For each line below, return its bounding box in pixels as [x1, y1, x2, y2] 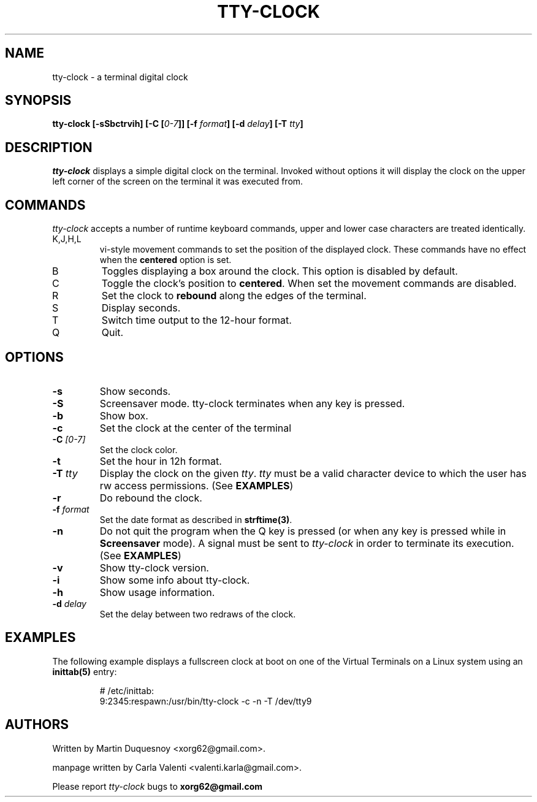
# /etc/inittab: [99, 685, 154, 696]
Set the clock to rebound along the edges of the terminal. [101, 289, 367, 302]
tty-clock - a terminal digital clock [52, 71, 188, 82]
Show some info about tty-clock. [99, 573, 250, 586]
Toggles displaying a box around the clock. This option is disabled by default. [101, 265, 458, 278]
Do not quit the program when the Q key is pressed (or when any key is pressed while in [99, 524, 506, 537]
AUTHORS [5, 717, 69, 733]
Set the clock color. [99, 444, 178, 455]
